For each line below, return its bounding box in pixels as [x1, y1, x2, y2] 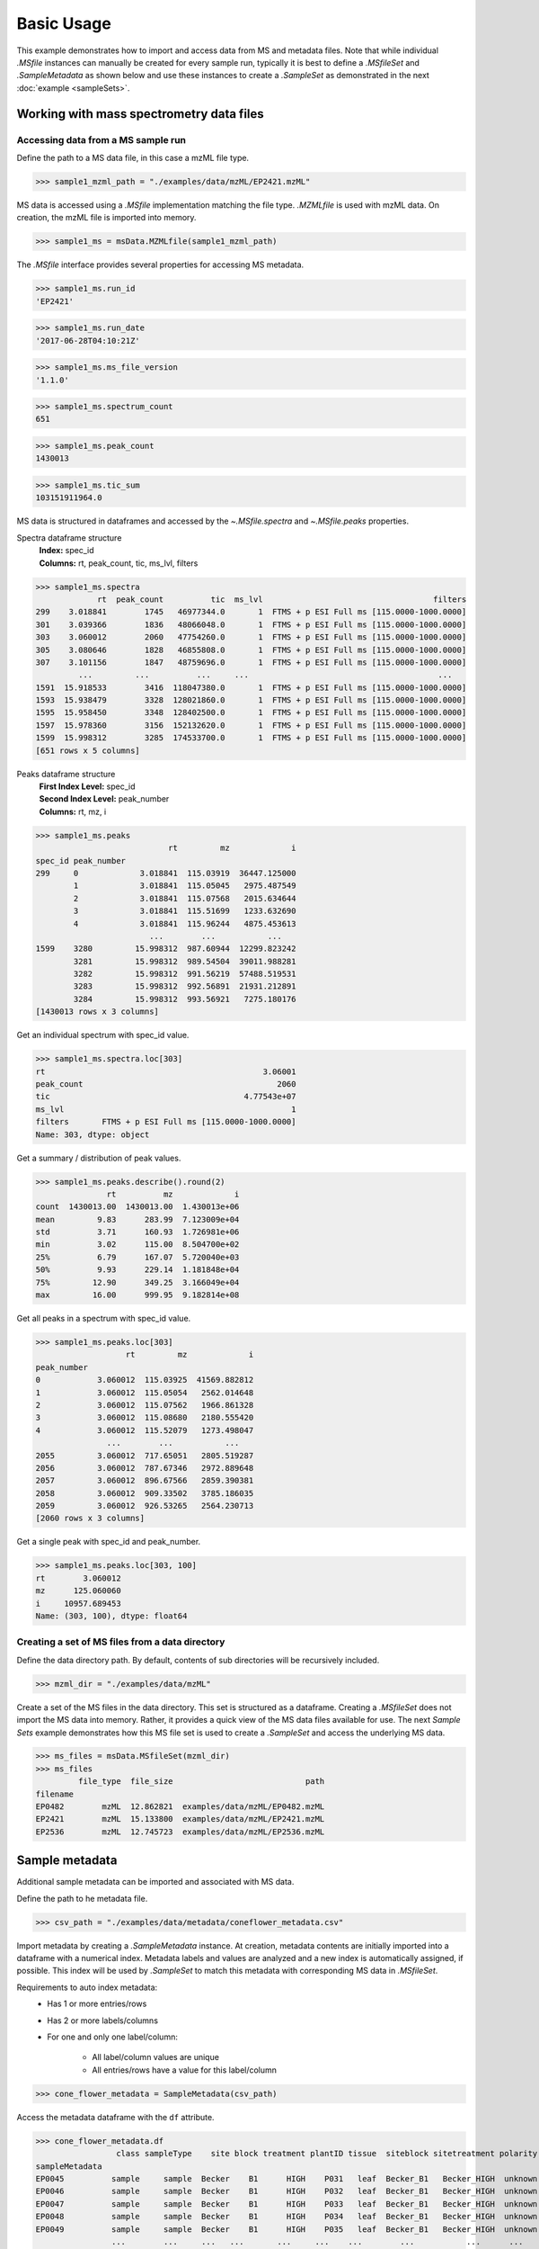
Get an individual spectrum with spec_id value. [16, 1030, 190, 1041]
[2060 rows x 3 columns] [35, 1513, 146, 1524]
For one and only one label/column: [47, 2031, 179, 2042]
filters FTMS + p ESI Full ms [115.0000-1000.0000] [35, 1116, 296, 1127]
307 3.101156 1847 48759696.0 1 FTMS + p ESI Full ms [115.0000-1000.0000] [35, 657, 467, 668]
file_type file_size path [77, 1777, 325, 1787]
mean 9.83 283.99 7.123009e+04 [35, 1214, 240, 1224]
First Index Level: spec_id [39, 781, 136, 792]
